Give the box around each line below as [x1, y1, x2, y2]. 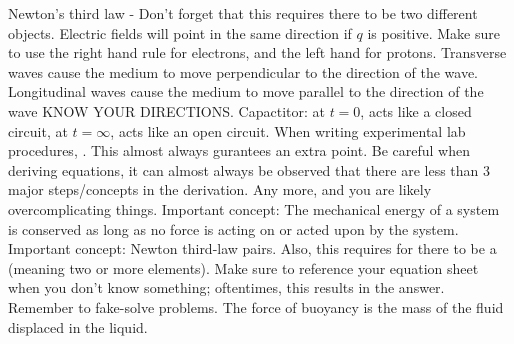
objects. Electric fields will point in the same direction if [8, 22, 352, 43]
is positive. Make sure [367, 22, 500, 43]
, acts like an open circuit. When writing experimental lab [110, 120, 466, 141]
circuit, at [8, 120, 68, 141]
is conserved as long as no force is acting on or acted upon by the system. [8, 218, 459, 239]
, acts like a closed [360, 100, 472, 121]
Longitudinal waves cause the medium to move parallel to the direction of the [8, 81, 484, 102]
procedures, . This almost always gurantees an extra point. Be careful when [8, 140, 470, 161]
